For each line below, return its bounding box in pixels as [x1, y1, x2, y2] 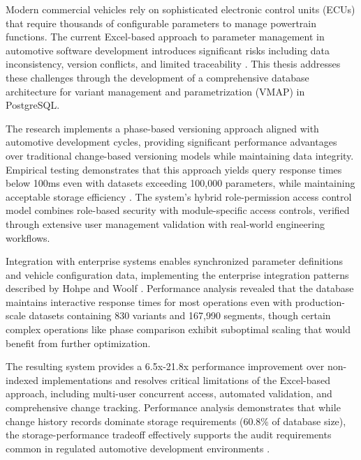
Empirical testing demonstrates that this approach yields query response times [6, 162, 342, 176]
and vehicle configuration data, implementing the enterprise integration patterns [6, 267, 349, 282]
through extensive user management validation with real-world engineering [6, 216, 325, 231]
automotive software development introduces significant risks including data [6, 43, 330, 57]
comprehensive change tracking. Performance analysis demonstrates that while [6, 400, 341, 415]
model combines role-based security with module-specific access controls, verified [6, 203, 350, 217]
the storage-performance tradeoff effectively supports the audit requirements [6, 427, 332, 442]
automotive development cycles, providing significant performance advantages [6, 135, 337, 149]
